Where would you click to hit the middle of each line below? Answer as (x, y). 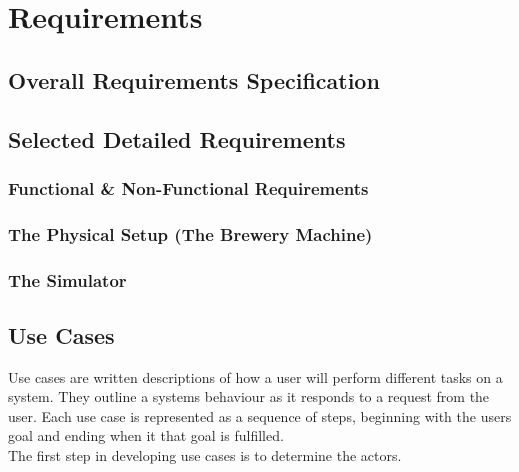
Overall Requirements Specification (194, 79)
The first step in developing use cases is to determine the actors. (205, 455)
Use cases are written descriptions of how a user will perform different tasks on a (255, 376)
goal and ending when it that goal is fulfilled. (146, 435)
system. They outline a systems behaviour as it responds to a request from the (249, 396)
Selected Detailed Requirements (177, 138)
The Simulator (67, 279)
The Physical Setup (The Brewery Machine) (190, 233)
